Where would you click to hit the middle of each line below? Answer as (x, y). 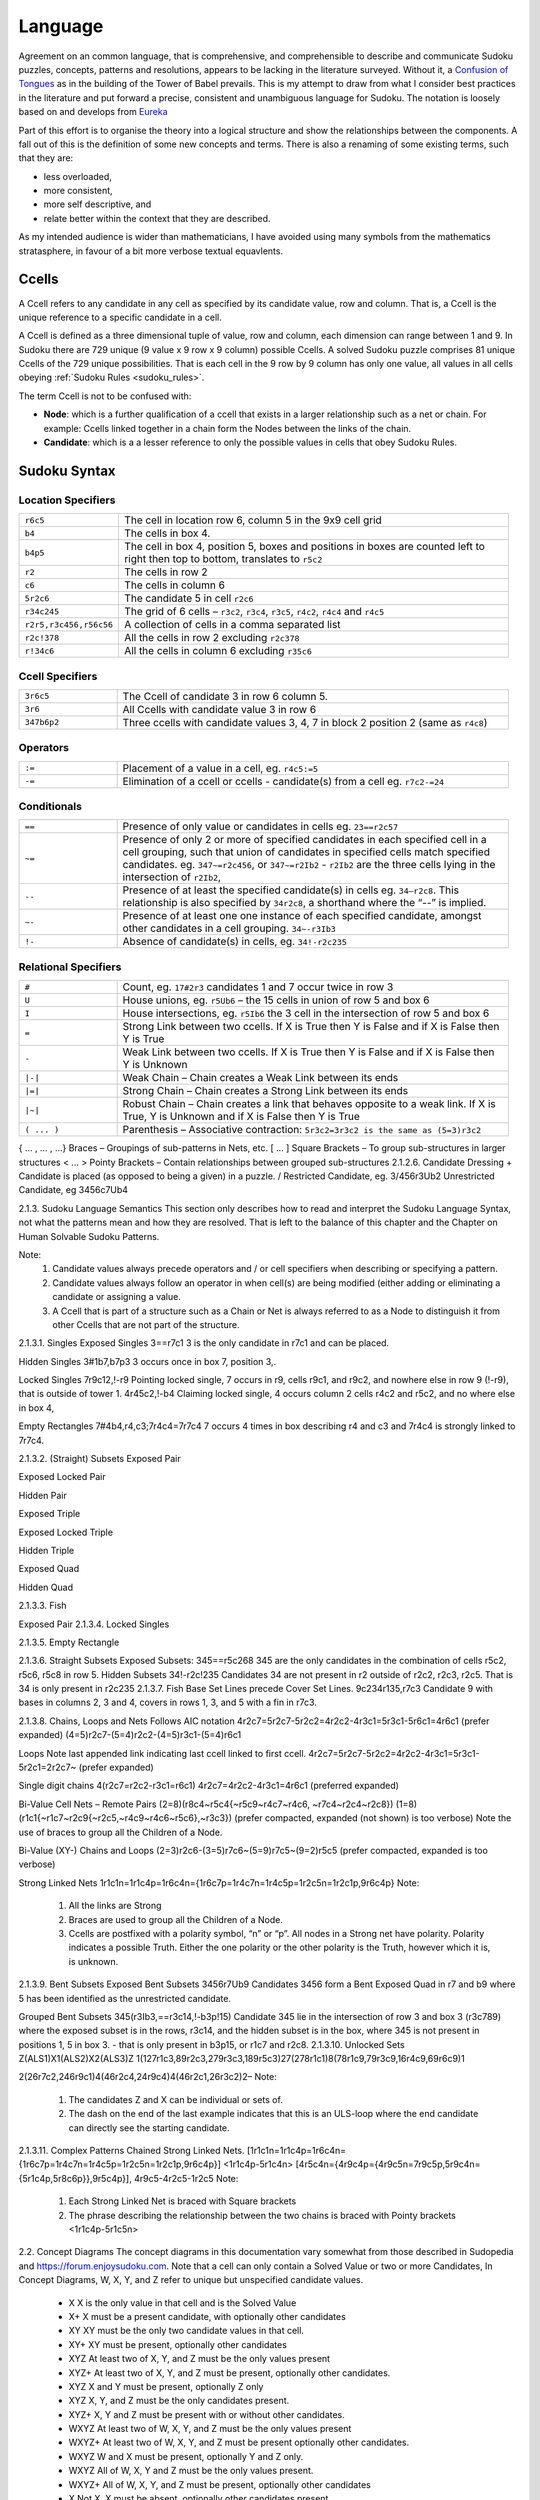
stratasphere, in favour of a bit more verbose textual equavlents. (151, 251)
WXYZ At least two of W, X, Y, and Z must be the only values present (210, 2429)
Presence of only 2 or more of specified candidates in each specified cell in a (304, 840)
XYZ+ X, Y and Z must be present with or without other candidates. (206, 2414)
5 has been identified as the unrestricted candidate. (125, 1998)
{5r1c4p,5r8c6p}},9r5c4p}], (75, 2178)
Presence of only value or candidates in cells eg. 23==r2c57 (260, 827)
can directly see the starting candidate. (149, 2127)
